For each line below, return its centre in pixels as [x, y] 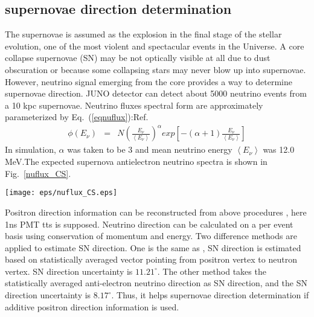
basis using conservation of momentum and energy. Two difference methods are [151, 236]
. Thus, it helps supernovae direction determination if [210, 295]
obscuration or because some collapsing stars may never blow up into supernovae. [155, 69]
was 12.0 [279, 149]
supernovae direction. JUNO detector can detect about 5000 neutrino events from [156, 93]
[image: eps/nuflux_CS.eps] [61, 193]
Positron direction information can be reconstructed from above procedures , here [156, 212]
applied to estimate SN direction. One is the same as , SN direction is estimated [153, 247]
